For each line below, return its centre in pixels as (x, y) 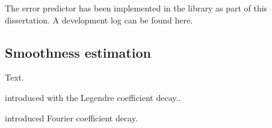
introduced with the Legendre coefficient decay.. (93, 97)
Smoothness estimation (78, 52)
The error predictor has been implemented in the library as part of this (136, 8)
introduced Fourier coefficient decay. (71, 117)
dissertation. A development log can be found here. (99, 20)
